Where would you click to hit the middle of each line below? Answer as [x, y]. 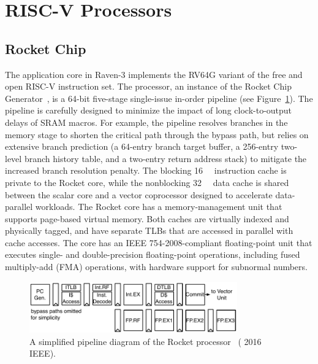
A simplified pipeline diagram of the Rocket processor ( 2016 [146, 341]
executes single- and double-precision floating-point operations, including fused [153, 254]
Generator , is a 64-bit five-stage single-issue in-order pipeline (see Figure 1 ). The [159, 98]
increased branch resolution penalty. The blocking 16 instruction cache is [146, 170]
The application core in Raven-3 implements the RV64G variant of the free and [154, 74]
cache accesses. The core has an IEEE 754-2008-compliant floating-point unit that [159, 242]
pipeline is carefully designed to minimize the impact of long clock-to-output [149, 110]
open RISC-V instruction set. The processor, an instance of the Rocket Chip [148, 86]
